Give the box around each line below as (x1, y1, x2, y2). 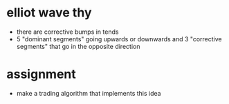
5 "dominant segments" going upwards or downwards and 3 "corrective (16, 34, 222, 43)
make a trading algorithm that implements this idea (16, 89, 161, 97)
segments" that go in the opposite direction (16, 42, 140, 50)
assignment (6, 67, 77, 82)
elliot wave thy (6, 5, 92, 21)
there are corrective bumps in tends (16, 28, 119, 36)
